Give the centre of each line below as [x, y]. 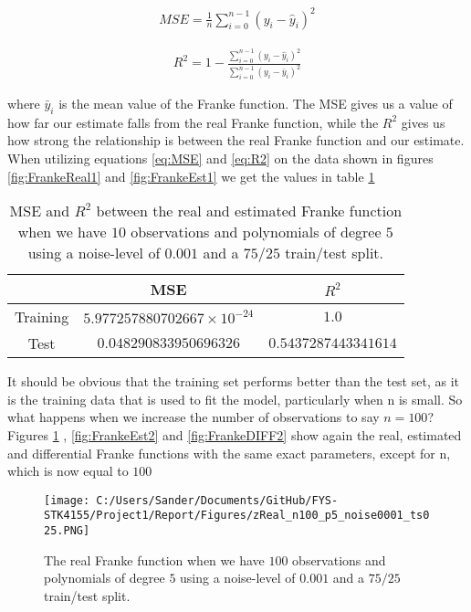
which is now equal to [68, 471]
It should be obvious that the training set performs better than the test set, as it [233, 381]
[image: [67, 500]
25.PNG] [67, 531]
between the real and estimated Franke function [249, 211]
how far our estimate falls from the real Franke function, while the [193, 122]
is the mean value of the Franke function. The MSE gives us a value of [256, 104]
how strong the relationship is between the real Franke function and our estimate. [236, 140]
